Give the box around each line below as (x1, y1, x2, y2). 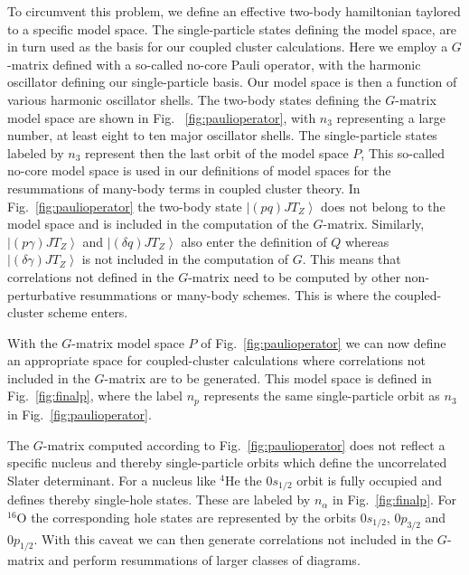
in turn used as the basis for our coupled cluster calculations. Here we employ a (7, 37, 448, 56)
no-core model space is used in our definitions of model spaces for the (7, 161, 391, 180)
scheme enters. (48, 303, 128, 322)
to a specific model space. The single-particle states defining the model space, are (7, 19, 457, 38)
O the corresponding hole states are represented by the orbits (16, 507, 357, 526)
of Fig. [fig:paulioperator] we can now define (201, 333, 446, 352)
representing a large (336, 108, 446, 127)
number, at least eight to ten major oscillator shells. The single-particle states (7, 126, 437, 145)
